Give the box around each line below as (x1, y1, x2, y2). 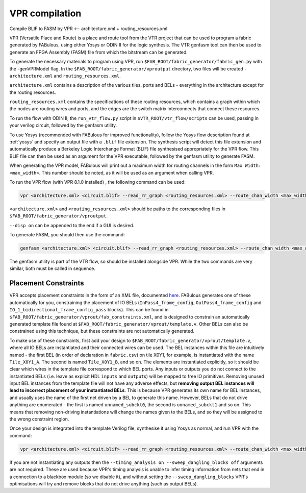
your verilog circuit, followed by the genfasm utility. (9, 122, 117, 129)
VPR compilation (9, 8, 82, 19)
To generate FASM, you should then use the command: (9, 232, 125, 238)
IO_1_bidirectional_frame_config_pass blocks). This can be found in (9, 307, 169, 313)
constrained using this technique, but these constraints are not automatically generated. (9, 328, 195, 334)
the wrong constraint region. (9, 416, 69, 422)
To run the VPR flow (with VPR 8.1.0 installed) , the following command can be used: (9, 179, 186, 185)
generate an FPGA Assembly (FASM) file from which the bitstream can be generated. (9, 49, 188, 55)
